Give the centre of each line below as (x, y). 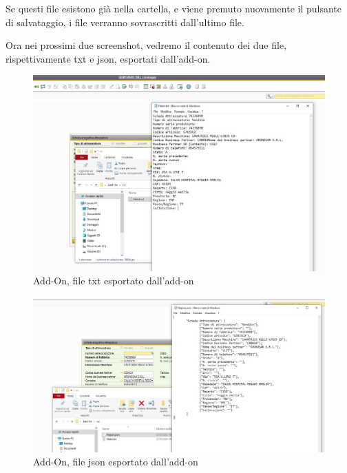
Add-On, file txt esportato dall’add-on (114, 281)
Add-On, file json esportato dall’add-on (116, 462)
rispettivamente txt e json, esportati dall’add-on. (108, 58)
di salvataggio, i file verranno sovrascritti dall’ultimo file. (125, 22)
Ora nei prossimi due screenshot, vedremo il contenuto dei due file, (146, 45)
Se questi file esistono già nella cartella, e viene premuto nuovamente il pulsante (174, 8)
